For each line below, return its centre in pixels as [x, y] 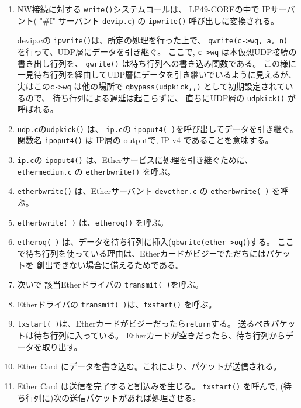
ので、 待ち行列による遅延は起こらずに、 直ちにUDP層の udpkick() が [160, 97]
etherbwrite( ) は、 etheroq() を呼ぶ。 [93, 222]
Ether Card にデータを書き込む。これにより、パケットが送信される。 [149, 366]
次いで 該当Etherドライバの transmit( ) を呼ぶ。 [110, 284]
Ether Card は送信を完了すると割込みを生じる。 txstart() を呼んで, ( [150, 385]
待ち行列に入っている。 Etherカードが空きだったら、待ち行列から [160, 335]
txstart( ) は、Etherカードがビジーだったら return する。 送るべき [144, 324]
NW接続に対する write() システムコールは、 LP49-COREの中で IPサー [152, 9]
